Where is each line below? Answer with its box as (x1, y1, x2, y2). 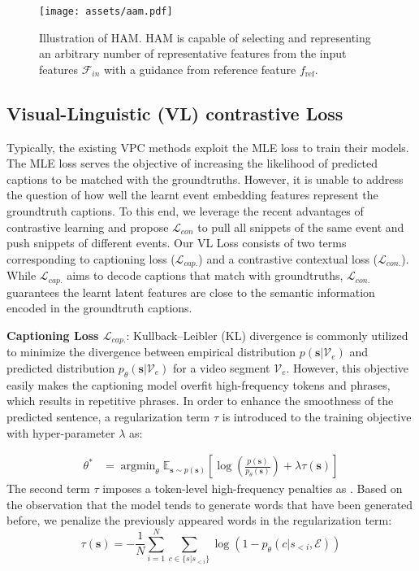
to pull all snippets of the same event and (197, 218, 404, 235)
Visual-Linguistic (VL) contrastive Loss (6, 100, 343, 125)
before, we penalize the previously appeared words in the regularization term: (6, 512, 392, 529)
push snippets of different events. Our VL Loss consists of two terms (6, 234, 347, 251)
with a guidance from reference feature (104, 60, 296, 77)
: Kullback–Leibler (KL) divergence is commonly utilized (126, 326, 408, 343)
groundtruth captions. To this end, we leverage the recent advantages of (6, 203, 364, 220)
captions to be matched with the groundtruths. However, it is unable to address (6, 170, 404, 187)
